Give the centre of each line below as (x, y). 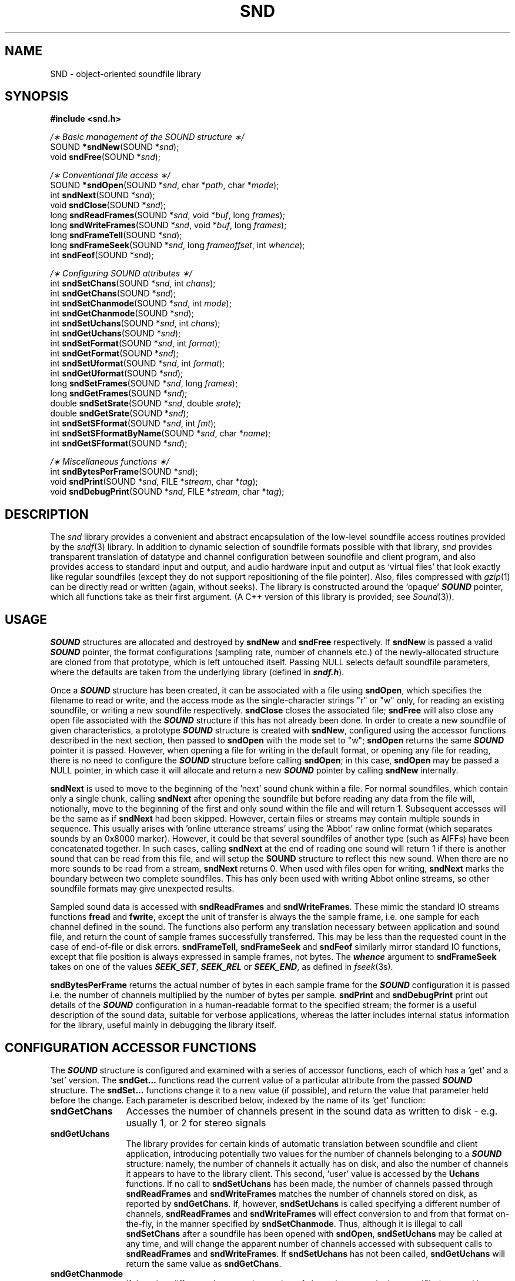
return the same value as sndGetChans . (204, 1263)
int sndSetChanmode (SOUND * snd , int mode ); (141, 303)
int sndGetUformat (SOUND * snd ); (117, 373)
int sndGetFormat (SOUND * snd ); (114, 353)
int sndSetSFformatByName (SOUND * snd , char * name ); (160, 433)
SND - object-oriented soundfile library (126, 74)
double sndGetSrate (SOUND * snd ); (119, 413)
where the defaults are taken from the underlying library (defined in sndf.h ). (197, 672)
